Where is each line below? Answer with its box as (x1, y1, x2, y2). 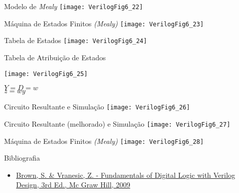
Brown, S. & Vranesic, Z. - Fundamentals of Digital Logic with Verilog (16, 169, 235, 180)
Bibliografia (4, 152, 40, 163)
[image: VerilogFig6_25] (4, 70, 88, 78)
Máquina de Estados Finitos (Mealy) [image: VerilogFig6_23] (4, 18, 204, 28)
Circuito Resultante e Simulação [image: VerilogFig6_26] (4, 101, 190, 112)
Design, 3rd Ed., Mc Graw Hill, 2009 (16, 179, 130, 190)
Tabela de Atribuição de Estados (4, 52, 106, 62)
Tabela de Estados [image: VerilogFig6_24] (4, 35, 147, 46)
